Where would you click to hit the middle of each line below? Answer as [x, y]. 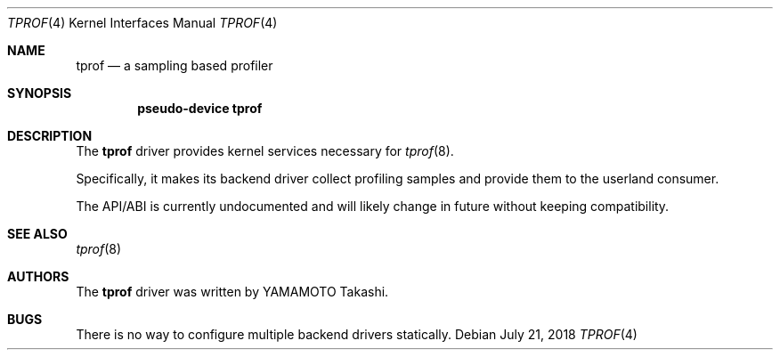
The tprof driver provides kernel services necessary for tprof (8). [265, 151]
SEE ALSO [37, 234]
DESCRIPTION [50, 136]
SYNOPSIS [40, 93]
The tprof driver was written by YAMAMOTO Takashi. [232, 292]
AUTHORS [38, 276]
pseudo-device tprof [200, 108]
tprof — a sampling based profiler [175, 65]
